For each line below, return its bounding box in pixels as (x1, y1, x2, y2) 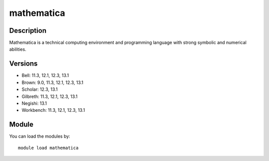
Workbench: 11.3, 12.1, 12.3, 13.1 (21, 107, 85, 113)
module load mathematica (18, 145, 79, 151)
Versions (9, 60, 38, 68)
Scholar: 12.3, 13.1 (21, 86, 58, 92)
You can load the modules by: (9, 133, 71, 139)
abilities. (9, 46, 27, 52)
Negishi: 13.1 (21, 100, 47, 106)
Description (9, 26, 47, 35)
